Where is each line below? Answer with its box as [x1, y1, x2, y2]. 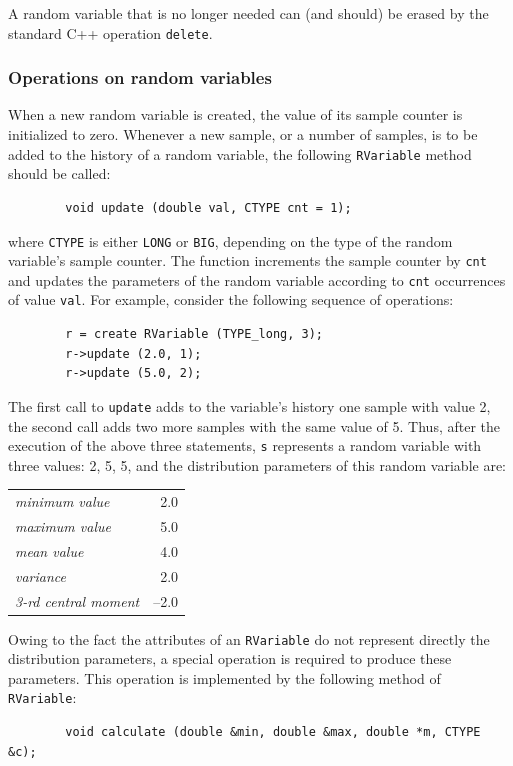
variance [15, 565, 66, 586]
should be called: [8, 163, 111, 184]
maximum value [15, 516, 111, 536]
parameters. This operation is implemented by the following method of [8, 667, 441, 688]
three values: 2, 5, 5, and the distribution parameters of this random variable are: [8, 454, 506, 475]
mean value [15, 540, 84, 561]
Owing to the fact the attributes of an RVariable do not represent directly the [8, 628, 490, 649]
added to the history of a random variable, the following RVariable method [8, 143, 472, 164]
